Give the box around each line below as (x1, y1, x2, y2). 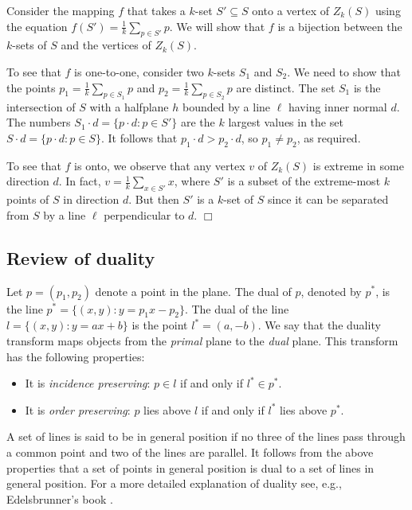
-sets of (12, 37, 47, 53)
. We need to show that (287, 63, 402, 80)
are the (180, 114, 215, 130)
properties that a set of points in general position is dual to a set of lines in (6, 459, 375, 476)
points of (6, 191, 49, 208)
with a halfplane (89, 98, 169, 115)
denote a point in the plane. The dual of (95, 282, 292, 299)
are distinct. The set (236, 79, 335, 95)
